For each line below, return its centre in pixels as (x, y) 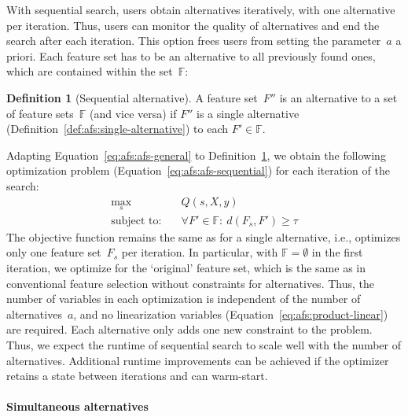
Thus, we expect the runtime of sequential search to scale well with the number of (204, 344)
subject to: (136, 221)
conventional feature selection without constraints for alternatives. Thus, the (190, 283)
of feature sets (40, 113)
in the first (337, 252)
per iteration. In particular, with (200, 252)
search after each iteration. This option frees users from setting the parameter (194, 41)
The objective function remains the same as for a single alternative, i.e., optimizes (204, 236)
